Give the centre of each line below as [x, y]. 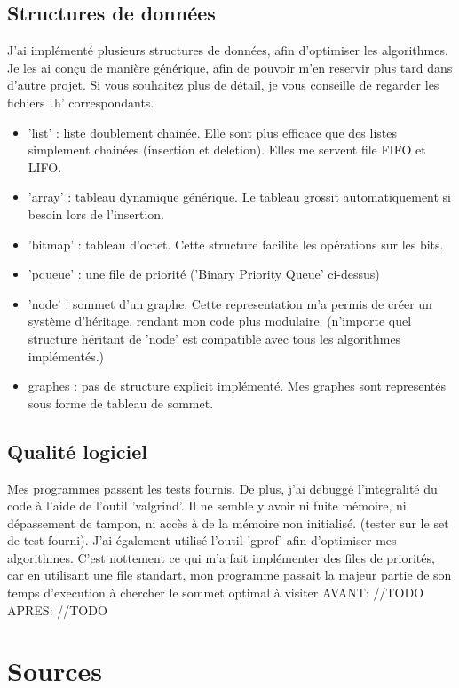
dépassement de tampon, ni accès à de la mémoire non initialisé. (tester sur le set [228, 522]
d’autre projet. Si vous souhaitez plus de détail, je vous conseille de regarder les [223, 85]
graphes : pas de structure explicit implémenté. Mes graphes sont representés [237, 386]
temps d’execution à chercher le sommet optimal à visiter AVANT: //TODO [216, 593]
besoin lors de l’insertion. [96, 214]
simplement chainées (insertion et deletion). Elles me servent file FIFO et [227, 150]
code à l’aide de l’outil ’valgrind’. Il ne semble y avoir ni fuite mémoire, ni [207, 506]
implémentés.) [66, 356]
